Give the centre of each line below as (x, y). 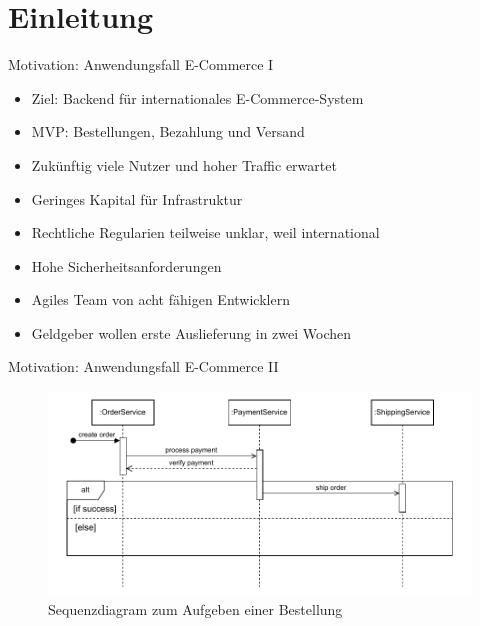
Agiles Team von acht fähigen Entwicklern (160, 299)
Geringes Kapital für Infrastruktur (137, 198)
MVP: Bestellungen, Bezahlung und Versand (168, 131)
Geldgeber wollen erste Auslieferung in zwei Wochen (191, 332)
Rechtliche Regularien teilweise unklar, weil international (205, 232)
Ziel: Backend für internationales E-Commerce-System (197, 97)
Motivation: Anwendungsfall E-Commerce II (143, 366)
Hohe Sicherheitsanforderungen (126, 265)
